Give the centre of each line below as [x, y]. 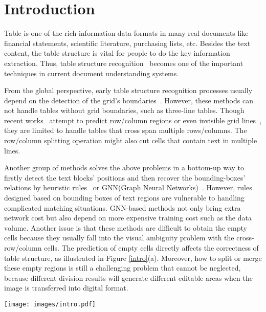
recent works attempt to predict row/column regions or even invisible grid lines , [133, 120]
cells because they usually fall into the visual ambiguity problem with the [119, 238]
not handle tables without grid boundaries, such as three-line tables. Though [124, 110]
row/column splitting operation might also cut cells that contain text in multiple [131, 140]
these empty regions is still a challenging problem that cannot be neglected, [123, 268]
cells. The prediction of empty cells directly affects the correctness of [151, 248]
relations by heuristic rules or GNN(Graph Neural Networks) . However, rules [128, 187]
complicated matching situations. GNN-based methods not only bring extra [123, 207]
